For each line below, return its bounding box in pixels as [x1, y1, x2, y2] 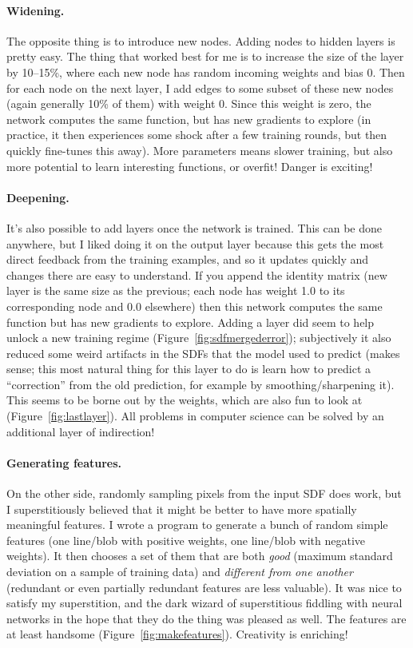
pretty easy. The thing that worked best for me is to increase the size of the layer [6, 48, 404, 65]
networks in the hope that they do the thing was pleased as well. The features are [6, 610, 407, 626]
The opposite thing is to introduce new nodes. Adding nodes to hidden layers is [6, 32, 395, 49]
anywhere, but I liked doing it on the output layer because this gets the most [6, 235, 384, 252]
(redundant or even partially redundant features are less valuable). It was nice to [6, 578, 402, 595]
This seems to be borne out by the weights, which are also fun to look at [6, 392, 363, 408]
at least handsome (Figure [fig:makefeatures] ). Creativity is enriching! [6, 626, 348, 642]
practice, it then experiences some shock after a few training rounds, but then [6, 126, 387, 143]
